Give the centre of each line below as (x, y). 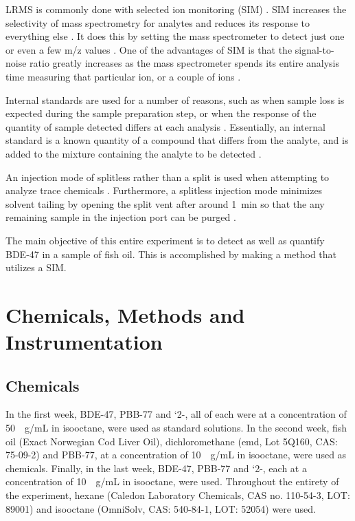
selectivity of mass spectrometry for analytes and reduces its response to (158, 22)
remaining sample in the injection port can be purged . (121, 217)
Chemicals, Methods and (125, 314)
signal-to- (314, 49)
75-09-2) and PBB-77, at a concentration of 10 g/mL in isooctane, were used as (176, 455)
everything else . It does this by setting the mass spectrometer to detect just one (175, 36)
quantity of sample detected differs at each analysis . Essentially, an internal (165, 126)
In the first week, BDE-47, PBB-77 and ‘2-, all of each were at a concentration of (176, 414)
